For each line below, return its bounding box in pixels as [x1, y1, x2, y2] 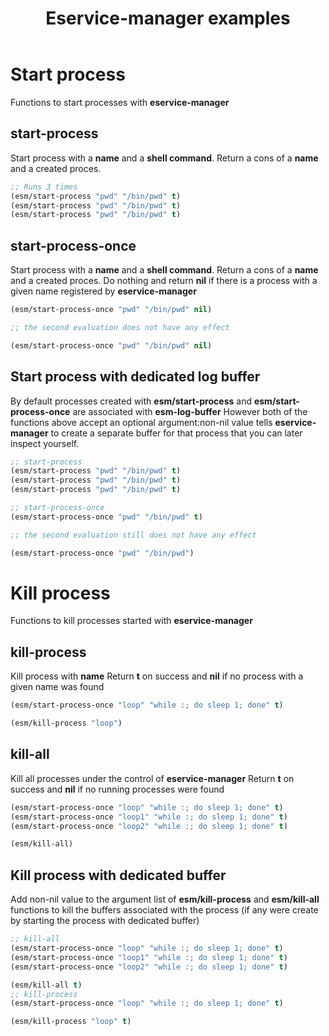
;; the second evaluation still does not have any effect [10, 530, 257, 540]
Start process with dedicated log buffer [10, 368, 261, 386]
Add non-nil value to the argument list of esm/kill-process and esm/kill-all [10, 893, 320, 906]
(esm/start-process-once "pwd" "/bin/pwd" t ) [10, 512, 203, 522]
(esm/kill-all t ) [10, 980, 83, 990]
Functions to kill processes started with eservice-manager [10, 615, 253, 627]
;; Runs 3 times [10, 182, 78, 192]
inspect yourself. [10, 437, 80, 449]
